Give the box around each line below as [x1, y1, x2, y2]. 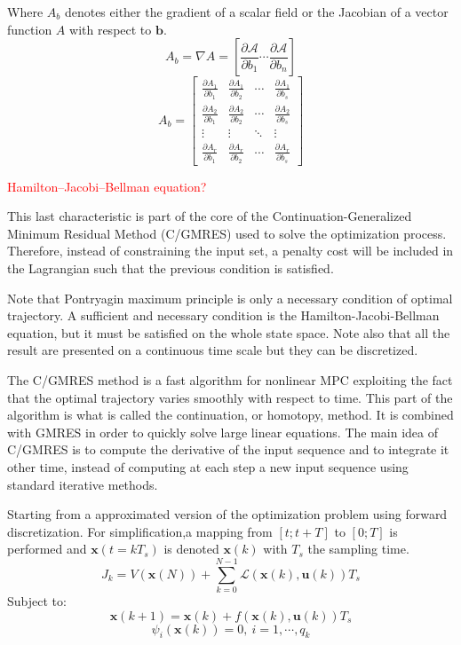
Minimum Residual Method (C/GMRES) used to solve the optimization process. [7, 224, 447, 242]
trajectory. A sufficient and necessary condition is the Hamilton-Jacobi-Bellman [7, 306, 440, 325]
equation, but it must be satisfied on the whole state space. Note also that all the [7, 323, 450, 342]
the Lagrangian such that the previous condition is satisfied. [7, 259, 334, 277]
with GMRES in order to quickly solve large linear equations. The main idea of [7, 422, 438, 441]
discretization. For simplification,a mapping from [7, 522, 273, 540]
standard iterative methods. [7, 475, 158, 493]
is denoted [163, 539, 219, 558]
